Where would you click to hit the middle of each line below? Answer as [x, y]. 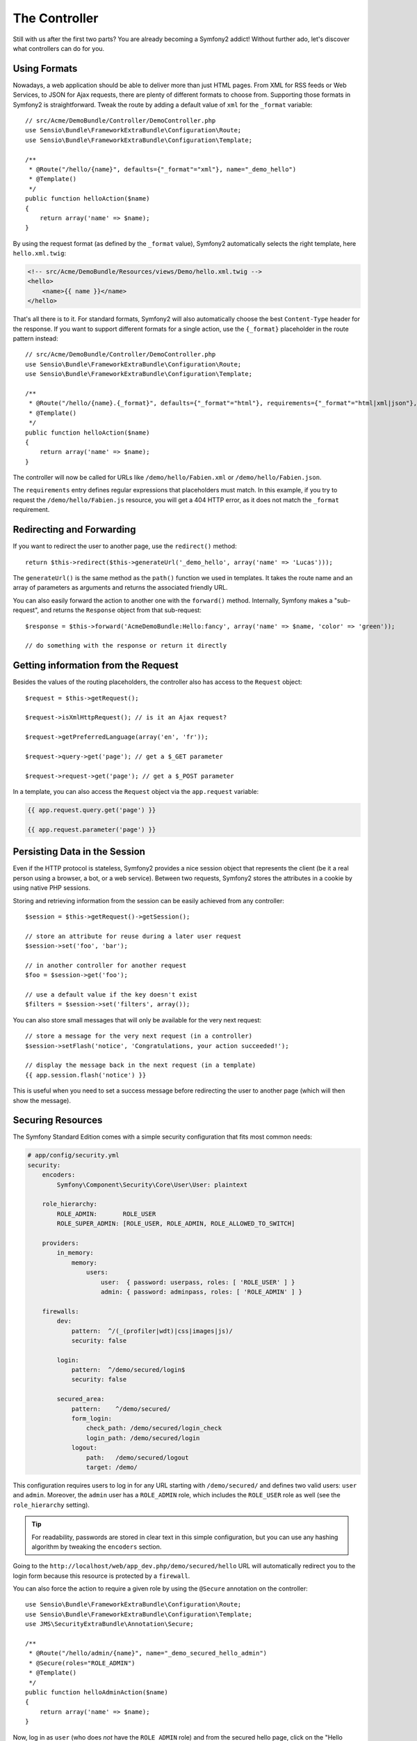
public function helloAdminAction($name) [97, 1692]
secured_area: [81, 1399]
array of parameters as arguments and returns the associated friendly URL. [121, 588]
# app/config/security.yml [73, 1155]
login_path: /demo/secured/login [143, 1438]
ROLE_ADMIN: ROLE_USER [106, 1214]
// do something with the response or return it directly [126, 646]
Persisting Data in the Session [79, 852]
